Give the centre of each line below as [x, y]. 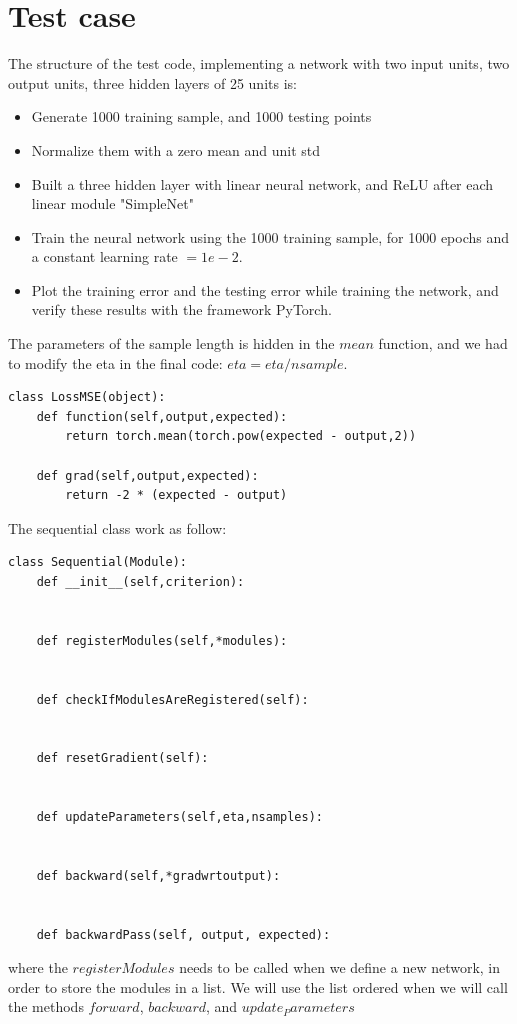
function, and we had [443, 343]
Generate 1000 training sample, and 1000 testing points [201, 116]
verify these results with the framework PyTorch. [181, 309]
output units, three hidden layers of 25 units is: [152, 82]
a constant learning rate [104, 256]
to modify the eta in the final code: [115, 362]
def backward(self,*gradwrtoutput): [158, 875]
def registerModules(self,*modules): [162, 640]
